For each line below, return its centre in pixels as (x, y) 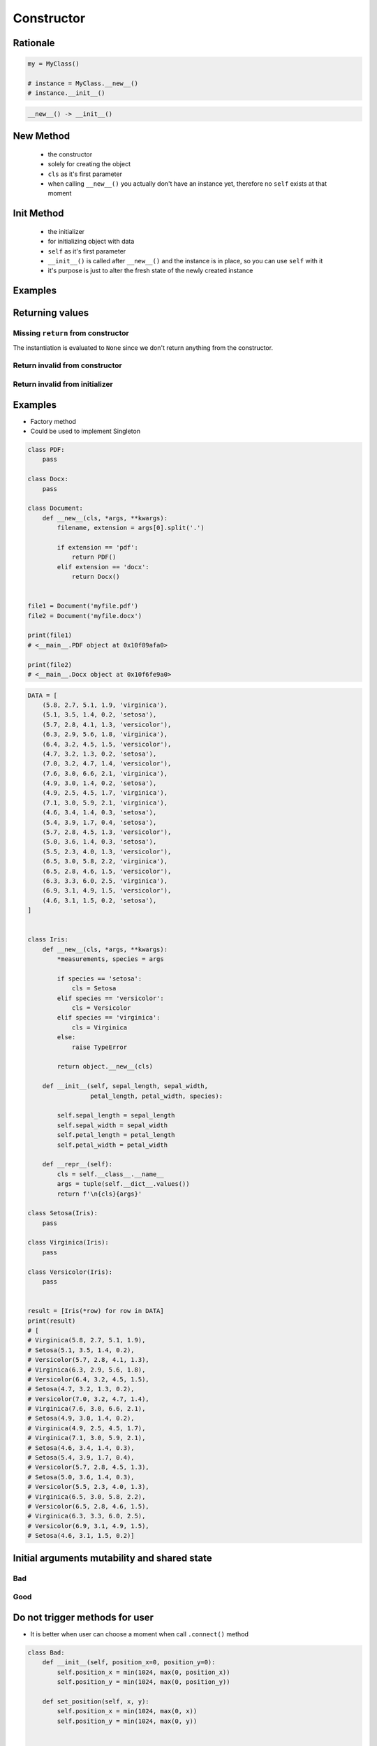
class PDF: (46, 450)
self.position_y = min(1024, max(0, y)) (127, 1721)
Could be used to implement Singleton (86, 431)
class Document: (56, 508)
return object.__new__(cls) (105, 1066)
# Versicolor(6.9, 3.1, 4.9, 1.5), (88, 1526)
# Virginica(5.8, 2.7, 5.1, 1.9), (87, 1340)
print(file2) (50, 665)
